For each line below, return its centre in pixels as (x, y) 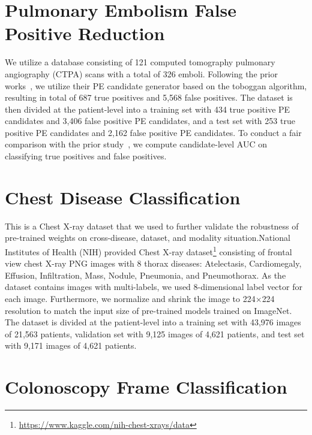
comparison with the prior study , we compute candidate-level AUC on (136, 144)
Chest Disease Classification (123, 197)
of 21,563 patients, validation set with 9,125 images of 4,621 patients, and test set (155, 333)
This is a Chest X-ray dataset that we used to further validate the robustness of (152, 226)
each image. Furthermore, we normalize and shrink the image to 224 (130, 298)
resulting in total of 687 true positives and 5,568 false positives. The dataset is (149, 97)
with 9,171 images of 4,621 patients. (71, 345)
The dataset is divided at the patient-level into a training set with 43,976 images (153, 322)
